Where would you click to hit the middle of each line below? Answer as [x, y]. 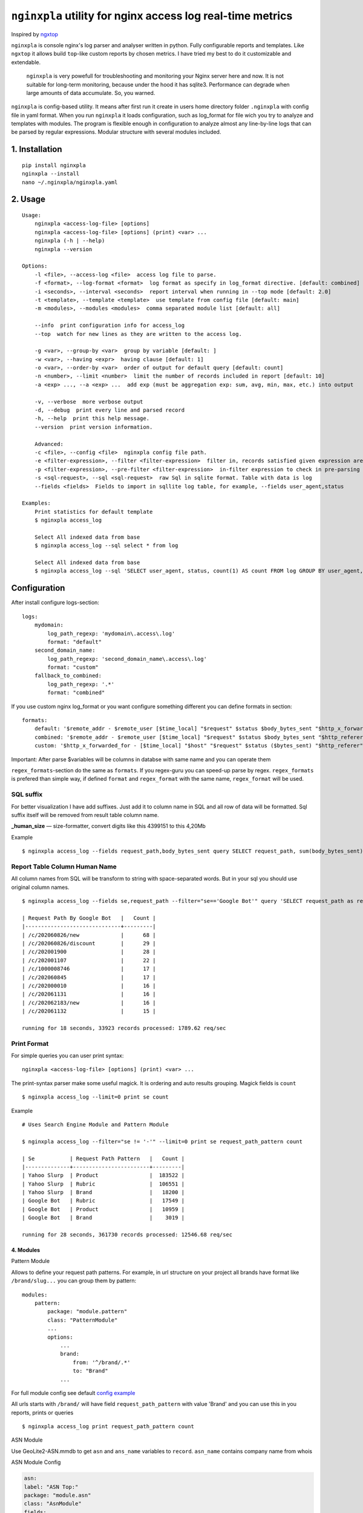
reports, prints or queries [42, 1413]
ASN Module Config [36, 1462]
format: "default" [75, 642]
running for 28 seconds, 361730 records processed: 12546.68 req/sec [127, 1235]
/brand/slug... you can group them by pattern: [74, 1281]
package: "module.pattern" [87, 1311]
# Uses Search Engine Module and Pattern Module [95, 1124]
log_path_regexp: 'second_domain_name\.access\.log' [127, 659]
